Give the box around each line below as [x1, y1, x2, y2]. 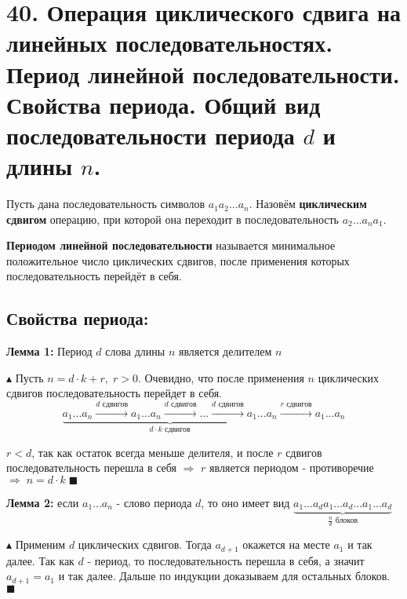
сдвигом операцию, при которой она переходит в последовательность [6, 210, 339, 227]
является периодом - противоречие [209, 459, 374, 476]
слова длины [105, 343, 165, 360]
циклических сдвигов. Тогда [78, 536, 212, 553]
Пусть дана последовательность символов [6, 195, 205, 212]
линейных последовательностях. [6, 27, 333, 59]
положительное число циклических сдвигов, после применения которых [6, 252, 350, 268]
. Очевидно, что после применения [137, 369, 304, 385]
